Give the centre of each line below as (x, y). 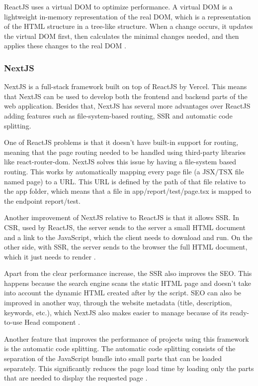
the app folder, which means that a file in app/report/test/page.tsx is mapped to (128, 191)
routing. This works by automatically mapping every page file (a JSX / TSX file (124, 171)
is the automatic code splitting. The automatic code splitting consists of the (120, 348)
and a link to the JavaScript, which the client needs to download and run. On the (128, 237)
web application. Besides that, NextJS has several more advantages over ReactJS (127, 106)
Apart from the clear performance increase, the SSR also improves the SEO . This (128, 273)
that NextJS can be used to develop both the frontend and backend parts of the (126, 96)
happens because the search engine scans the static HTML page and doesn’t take (128, 283)
